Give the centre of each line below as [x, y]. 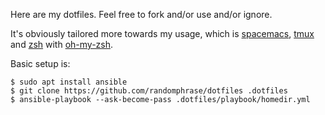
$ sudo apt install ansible [69, 82]
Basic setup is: [40, 63]
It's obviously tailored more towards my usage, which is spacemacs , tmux [162, 33]
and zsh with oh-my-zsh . [62, 44]
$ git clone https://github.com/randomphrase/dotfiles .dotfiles [149, 91]
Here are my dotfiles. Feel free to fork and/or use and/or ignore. [141, 14]
